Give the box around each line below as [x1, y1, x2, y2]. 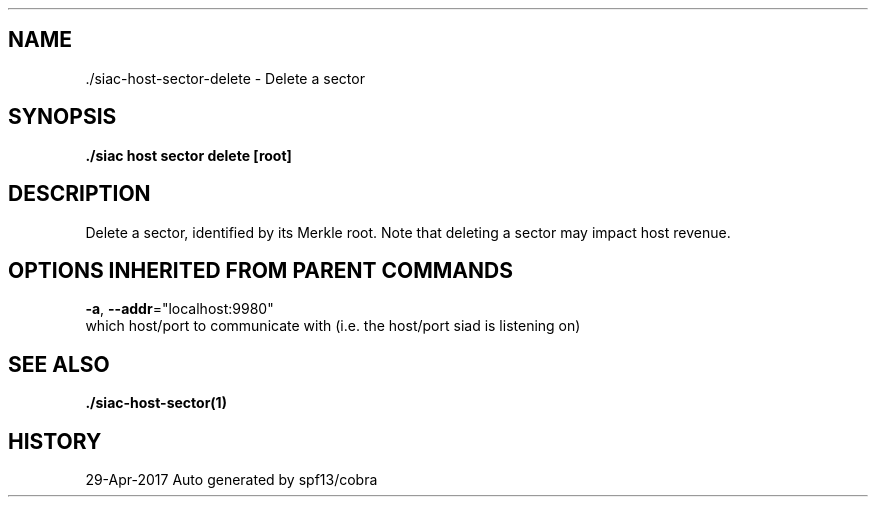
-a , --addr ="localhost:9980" [85, 300, 274, 318]
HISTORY [8, 428, 102, 454]
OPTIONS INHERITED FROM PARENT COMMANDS [8, 257, 513, 283]
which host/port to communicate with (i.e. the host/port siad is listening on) [85, 317, 581, 335]
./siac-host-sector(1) [85, 394, 227, 412]
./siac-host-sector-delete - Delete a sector [85, 69, 365, 87]
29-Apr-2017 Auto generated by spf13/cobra [85, 471, 378, 489]
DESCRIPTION [8, 181, 151, 207]
